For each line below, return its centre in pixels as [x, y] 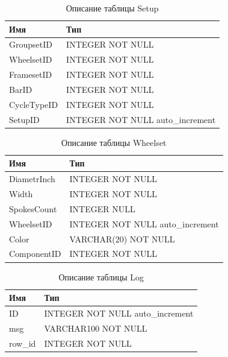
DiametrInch [32, 179]
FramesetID [31, 74]
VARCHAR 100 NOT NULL [96, 328]
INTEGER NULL [102, 208]
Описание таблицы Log [101, 276]
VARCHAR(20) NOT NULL [122, 239]
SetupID [24, 119]
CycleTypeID [34, 104]
